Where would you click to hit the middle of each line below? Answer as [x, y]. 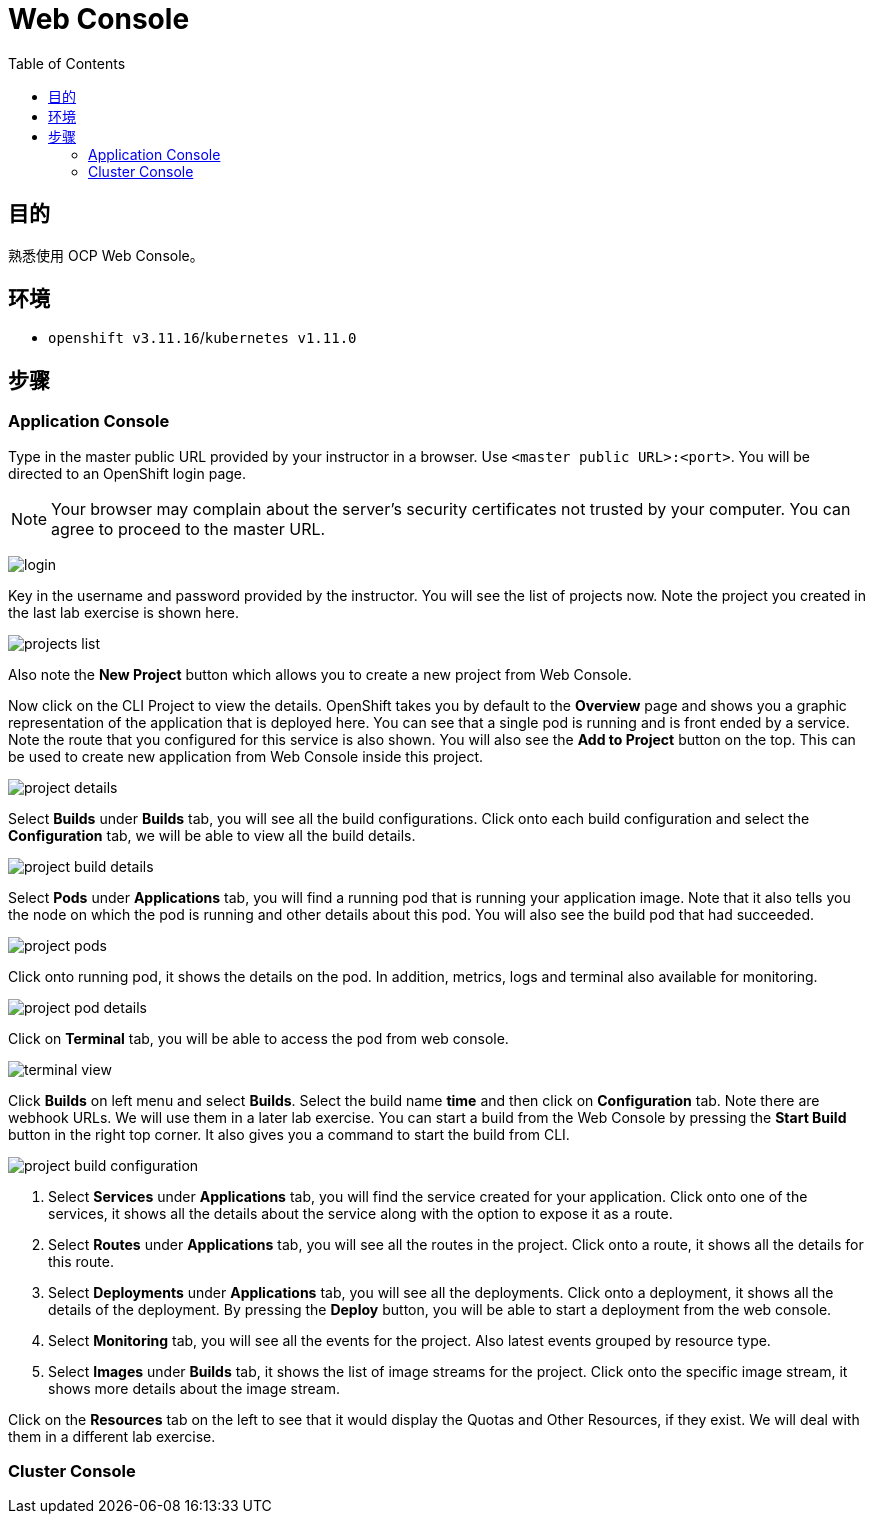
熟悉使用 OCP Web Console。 [106, 255]
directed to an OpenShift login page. [127, 473]
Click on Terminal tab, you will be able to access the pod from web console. [258, 1038]
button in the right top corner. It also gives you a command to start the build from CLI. [289, 1134]
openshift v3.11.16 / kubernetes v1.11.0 [202, 338]
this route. [81, 1261]
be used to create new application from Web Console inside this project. [246, 756]
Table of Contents [67, 63]
